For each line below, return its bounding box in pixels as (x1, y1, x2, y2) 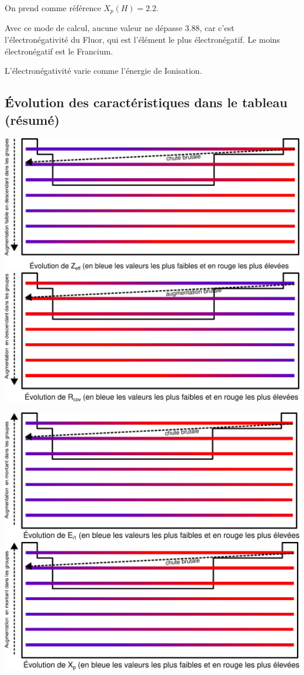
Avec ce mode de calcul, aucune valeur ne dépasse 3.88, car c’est (5, 22, 234, 34)
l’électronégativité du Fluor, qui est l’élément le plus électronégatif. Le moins (5, 33, 280, 46)
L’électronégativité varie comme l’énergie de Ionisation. (5, 64, 202, 77)
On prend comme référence (5, 2, 101, 13)
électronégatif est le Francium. (5, 45, 113, 57)
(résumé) (5, 110, 60, 128)
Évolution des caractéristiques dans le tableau (5, 93, 288, 111)
